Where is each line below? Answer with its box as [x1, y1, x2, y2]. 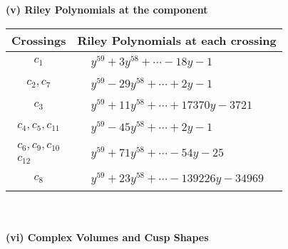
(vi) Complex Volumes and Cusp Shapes [6, 229, 209, 244]
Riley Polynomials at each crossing [77, 31, 277, 48]
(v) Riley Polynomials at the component [6, 2, 208, 16]
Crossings [11, 31, 66, 48]
